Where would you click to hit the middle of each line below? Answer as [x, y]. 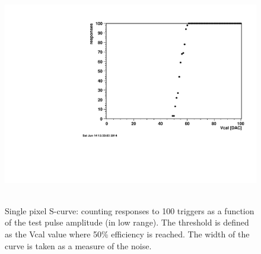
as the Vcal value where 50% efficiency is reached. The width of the [127, 234]
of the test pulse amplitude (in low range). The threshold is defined [127, 222]
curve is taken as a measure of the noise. [78, 245]
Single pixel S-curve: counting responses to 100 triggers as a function [130, 210]
